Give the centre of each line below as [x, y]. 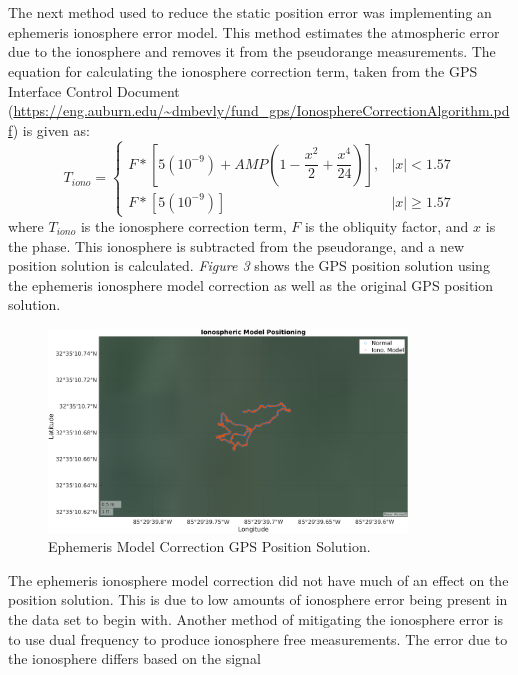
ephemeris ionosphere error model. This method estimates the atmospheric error [254, 31]
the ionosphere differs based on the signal [134, 658]
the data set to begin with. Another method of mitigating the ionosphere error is [256, 619]
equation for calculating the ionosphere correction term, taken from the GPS [243, 70]
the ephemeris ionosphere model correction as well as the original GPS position [251, 284]
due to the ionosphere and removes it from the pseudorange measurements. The [252, 51]
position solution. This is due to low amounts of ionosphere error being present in [258, 599]
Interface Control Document [94, 90]
